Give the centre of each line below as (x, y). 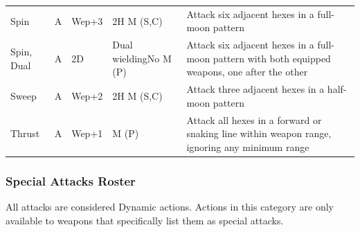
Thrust (25, 133)
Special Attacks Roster (71, 180)
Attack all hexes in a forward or (254, 119)
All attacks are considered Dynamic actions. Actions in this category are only (170, 207)
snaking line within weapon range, (259, 133)
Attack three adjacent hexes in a (255, 89)
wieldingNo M (142, 58)
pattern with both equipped (272, 58)
